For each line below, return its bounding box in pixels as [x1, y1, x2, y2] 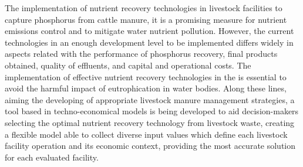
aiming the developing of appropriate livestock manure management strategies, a [5, 93, 295, 105]
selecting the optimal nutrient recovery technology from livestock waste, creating [5, 116, 295, 128]
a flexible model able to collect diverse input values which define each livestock [5, 128, 288, 140]
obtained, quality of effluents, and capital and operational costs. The [5, 59, 251, 71]
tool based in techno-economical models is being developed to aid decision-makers [5, 105, 299, 117]
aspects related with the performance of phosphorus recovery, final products [5, 47, 278, 60]
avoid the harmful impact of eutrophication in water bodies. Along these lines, [5, 82, 287, 94]
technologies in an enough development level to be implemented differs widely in [5, 36, 294, 48]
